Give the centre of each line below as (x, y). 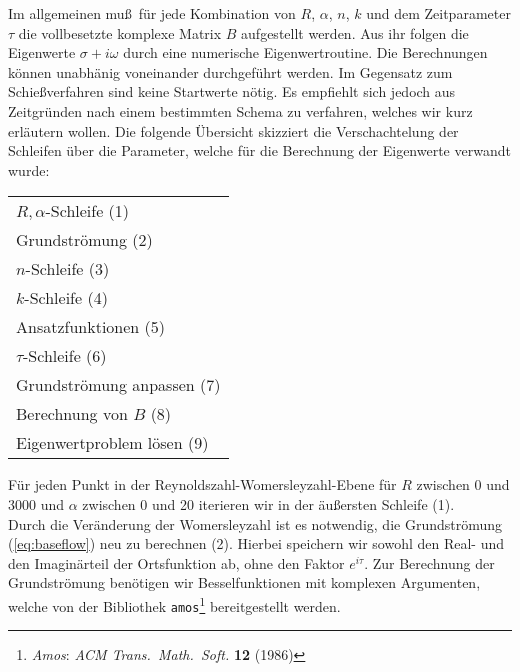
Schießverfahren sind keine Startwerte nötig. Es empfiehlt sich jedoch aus (232, 91)
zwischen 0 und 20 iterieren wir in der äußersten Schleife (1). (268, 503)
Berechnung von (72, 414)
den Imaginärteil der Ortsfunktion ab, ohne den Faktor (176, 562)
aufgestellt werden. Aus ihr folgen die (355, 32)
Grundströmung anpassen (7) (118, 385)
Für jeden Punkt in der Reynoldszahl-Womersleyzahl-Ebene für (202, 484)
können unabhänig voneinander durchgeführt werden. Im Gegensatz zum (230, 71)
